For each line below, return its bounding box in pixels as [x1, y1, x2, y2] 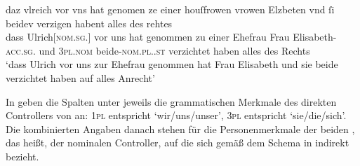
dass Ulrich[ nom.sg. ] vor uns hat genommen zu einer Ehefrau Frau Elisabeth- [6, 29, 337, 44]
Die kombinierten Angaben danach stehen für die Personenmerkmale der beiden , [6, 121, 355, 136]
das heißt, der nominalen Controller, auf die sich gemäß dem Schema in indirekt [6, 135, 349, 150]
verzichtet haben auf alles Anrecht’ [6, 70, 155, 85]
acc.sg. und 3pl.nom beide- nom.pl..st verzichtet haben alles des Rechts [6, 43, 310, 57]
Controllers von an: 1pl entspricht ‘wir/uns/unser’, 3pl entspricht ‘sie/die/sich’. [6, 108, 347, 123]
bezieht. [6, 148, 39, 163]
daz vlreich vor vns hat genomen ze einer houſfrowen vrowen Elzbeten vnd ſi [6, 2, 335, 16]
